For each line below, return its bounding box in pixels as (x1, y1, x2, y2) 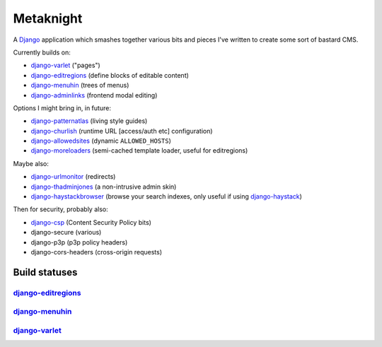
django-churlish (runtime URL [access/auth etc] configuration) (30, 127, 213, 135)
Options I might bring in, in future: (13, 103, 111, 112)
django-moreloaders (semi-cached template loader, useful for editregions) (30, 146, 248, 155)
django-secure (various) (30, 228, 102, 237)
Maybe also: (13, 159, 49, 167)
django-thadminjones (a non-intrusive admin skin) (30, 182, 177, 191)
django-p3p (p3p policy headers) (30, 237, 128, 247)
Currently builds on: (13, 48, 71, 57)
